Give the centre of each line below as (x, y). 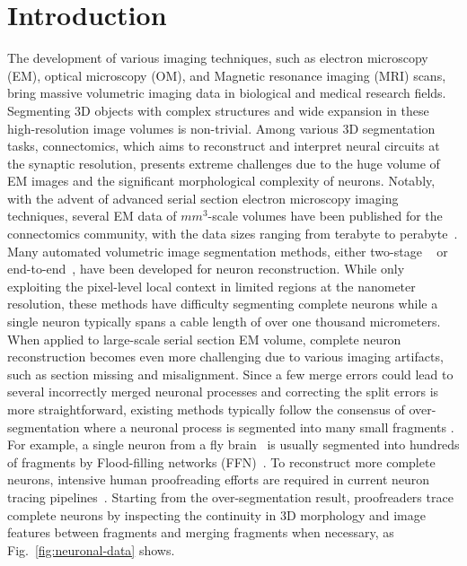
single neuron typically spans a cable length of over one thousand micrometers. (224, 322)
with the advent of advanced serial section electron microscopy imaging (203, 198)
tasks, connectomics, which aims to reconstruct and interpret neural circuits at (224, 146)
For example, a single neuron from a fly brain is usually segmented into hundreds (233, 444)
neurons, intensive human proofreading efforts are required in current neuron (219, 479)
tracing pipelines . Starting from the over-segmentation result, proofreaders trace (230, 496)
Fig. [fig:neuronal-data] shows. (91, 549)
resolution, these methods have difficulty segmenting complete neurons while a (223, 304)
